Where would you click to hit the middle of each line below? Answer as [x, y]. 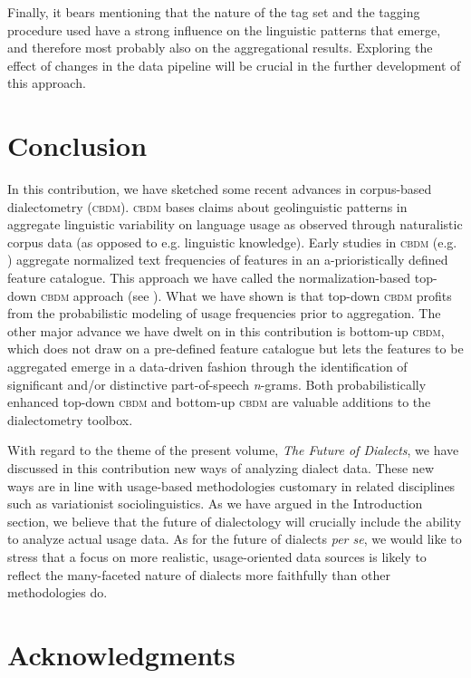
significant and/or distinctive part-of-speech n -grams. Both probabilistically [217, 384]
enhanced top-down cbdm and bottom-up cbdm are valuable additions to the [219, 402]
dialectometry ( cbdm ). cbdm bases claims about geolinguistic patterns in [207, 206]
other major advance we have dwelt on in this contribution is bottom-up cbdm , [226, 330]
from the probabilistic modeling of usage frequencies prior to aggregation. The [224, 313]
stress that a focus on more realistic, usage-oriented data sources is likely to [217, 556]
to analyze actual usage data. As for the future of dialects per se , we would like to [235, 539]
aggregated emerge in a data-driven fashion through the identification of [207, 367]
